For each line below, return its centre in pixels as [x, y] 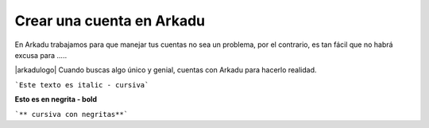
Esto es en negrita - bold [56, 99]
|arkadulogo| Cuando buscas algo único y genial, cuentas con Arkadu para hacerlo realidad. [166, 70]
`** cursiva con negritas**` [71, 114]
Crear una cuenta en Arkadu [110, 21]
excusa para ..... [41, 55]
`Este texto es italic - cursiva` [82, 85]
